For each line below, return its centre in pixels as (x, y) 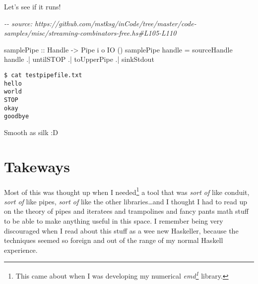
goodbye (17, 117)
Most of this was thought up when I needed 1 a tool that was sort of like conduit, (127, 191)
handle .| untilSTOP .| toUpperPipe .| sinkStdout (79, 59)
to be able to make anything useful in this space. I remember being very (114, 221)
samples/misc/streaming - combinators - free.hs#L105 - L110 (90, 33)
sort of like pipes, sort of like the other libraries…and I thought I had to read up (126, 201)
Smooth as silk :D (31, 132)
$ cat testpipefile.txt (43, 75)
